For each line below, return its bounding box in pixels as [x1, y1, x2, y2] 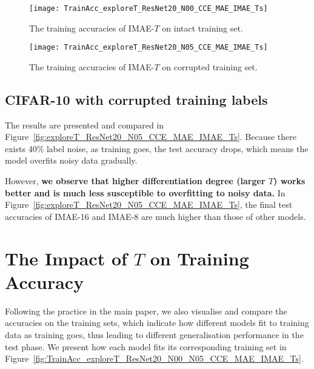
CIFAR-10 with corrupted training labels [5, 90, 268, 108]
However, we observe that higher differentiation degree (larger [5, 175, 266, 187]
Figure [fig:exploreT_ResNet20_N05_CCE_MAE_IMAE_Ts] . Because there [5, 130, 297, 143]
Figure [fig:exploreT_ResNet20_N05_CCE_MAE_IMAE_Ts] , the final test [5, 198, 293, 211]
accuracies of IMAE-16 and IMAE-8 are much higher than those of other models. [5, 210, 306, 222]
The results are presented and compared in [5, 118, 164, 131]
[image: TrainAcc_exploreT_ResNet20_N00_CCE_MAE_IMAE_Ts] [29, 4, 268, 13]
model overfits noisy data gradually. [5, 154, 138, 167]
